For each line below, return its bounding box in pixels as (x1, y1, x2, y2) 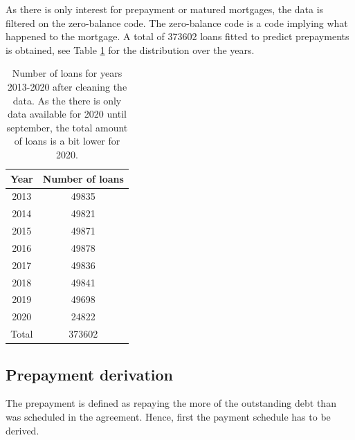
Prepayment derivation (6, 363, 173, 385)
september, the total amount (6, 120, 128, 134)
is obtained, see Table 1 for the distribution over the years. (6, 42, 255, 57)
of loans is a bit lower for (14, 134, 120, 148)
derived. (6, 423, 39, 437)
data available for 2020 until (7, 107, 127, 121)
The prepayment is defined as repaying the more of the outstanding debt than (6, 396, 336, 410)
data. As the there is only (12, 93, 122, 107)
